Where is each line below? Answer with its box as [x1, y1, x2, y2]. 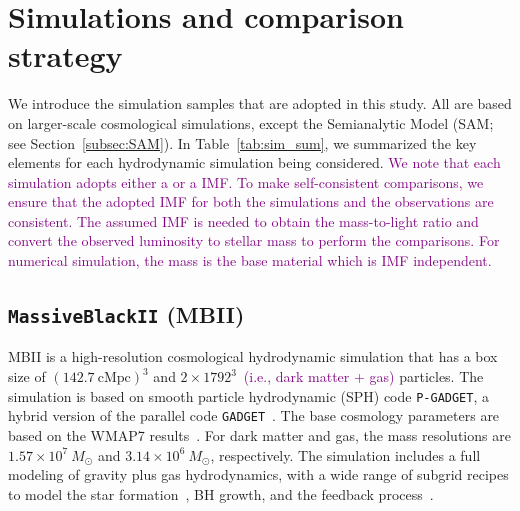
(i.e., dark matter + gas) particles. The [243, 366, 484, 387]
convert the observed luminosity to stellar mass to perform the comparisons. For [8, 230, 500, 251]
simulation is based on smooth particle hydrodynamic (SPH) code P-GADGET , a [8, 385, 489, 406]
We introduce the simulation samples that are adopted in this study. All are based [8, 93, 512, 114]
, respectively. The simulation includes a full [210, 444, 481, 465]
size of [8, 366, 46, 387]
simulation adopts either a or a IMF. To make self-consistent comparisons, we [8, 171, 484, 192]
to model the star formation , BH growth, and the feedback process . [8, 483, 434, 504]
